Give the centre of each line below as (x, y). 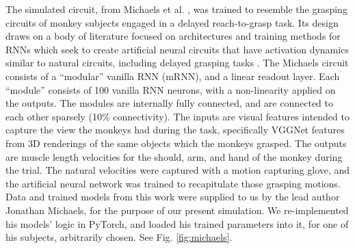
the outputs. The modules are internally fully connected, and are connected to (170, 103)
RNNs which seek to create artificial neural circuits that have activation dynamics (177, 49)
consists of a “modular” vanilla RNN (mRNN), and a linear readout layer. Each (173, 76)
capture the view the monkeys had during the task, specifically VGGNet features (175, 130)
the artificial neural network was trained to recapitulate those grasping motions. (173, 183)
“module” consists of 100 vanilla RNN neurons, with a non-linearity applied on (171, 89)
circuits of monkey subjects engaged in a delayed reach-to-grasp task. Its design (172, 22)
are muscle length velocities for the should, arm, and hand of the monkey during (174, 156)
